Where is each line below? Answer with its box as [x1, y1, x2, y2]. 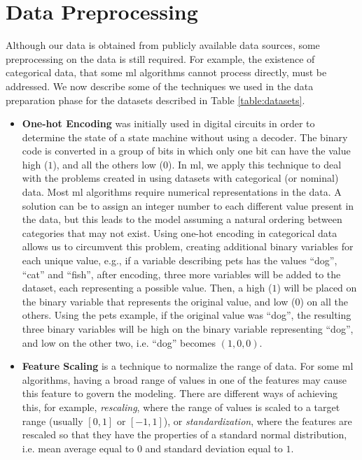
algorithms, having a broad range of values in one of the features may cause [22, 372, 347, 387]
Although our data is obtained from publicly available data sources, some [6, 38, 320, 52]
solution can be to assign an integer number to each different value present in [22, 198, 354, 213]
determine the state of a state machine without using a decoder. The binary [22, 129, 348, 144]
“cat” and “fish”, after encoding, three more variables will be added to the [22, 266, 341, 281]
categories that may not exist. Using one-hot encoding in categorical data [22, 225, 337, 240]
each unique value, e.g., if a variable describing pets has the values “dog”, [22, 253, 337, 268]
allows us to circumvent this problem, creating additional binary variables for [22, 239, 354, 254]
